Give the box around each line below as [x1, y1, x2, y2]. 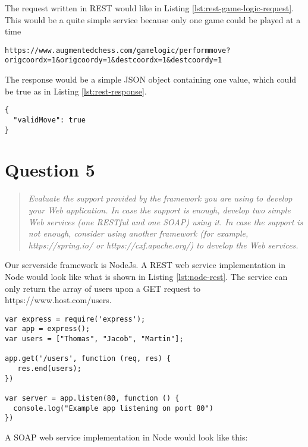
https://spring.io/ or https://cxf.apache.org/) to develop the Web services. [28, 238, 298, 251]
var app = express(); [5, 325, 90, 333]
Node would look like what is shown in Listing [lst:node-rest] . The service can [5, 270, 288, 282]
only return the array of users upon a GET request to [5, 282, 200, 294]
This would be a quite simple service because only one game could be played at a [5, 13, 301, 26]
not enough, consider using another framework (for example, [28, 227, 249, 240]
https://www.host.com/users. [5, 294, 112, 306]
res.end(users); [17, 364, 81, 373]
